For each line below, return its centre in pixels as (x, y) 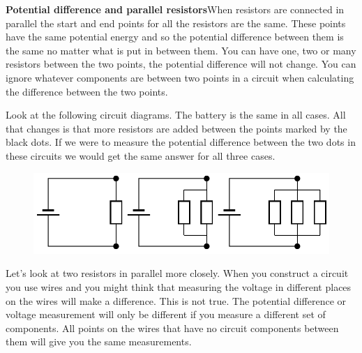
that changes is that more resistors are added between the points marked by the (176, 128)
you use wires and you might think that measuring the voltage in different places (179, 286)
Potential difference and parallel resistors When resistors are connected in (175, 9)
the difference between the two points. (87, 91)
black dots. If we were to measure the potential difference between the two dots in (181, 142)
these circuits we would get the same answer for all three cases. (141, 155)
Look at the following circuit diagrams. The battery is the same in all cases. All (176, 115)
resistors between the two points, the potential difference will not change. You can (181, 64)
